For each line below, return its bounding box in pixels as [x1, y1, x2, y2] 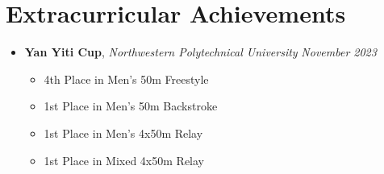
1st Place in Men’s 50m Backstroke [44, 97, 218, 114]
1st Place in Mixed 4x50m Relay [44, 151, 204, 168]
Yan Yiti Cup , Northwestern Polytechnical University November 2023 [24, 43, 377, 60]
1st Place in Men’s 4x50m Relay [44, 124, 203, 141]
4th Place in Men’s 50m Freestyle [44, 70, 209, 87]
